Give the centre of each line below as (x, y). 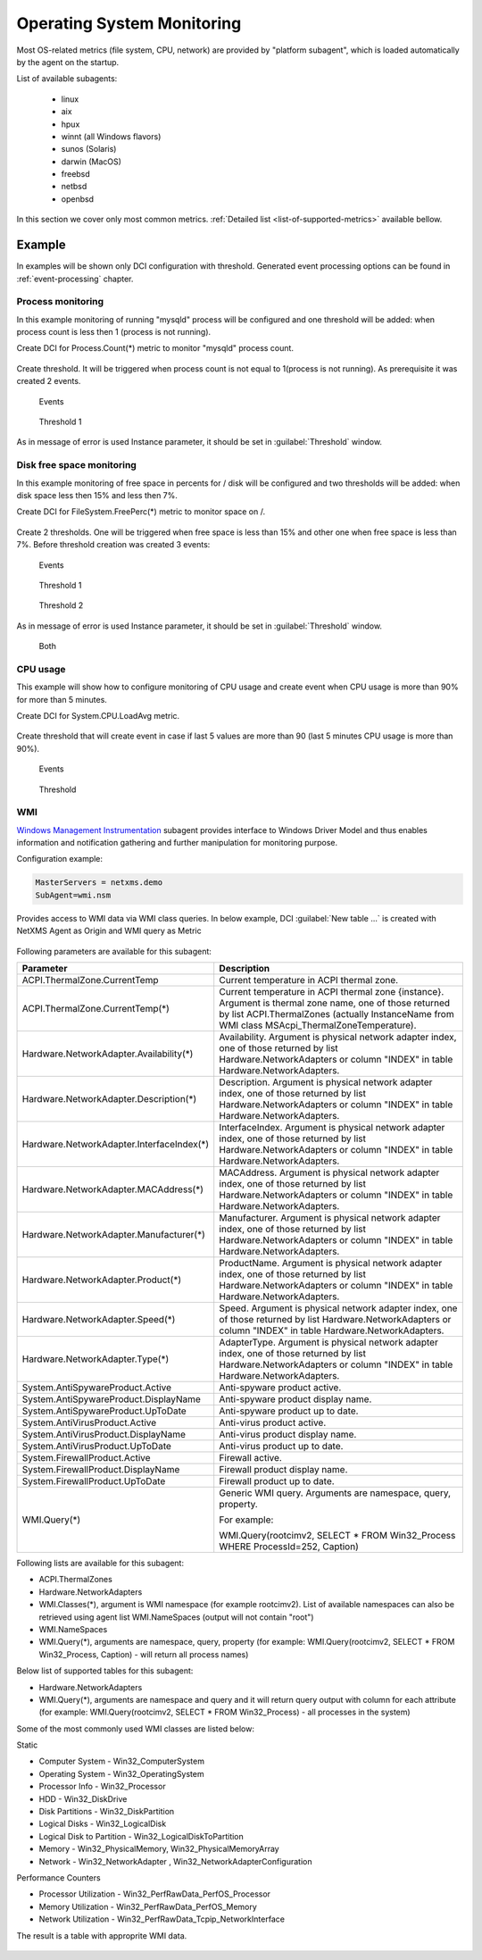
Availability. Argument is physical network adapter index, (338, 1037)
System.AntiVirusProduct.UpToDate (96, 1446)
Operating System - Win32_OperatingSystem (121, 1773)
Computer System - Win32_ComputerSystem (122, 1761)
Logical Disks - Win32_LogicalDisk (103, 1824)
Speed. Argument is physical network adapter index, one (338, 1308)
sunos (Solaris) (89, 149)
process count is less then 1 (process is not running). (114, 332)
